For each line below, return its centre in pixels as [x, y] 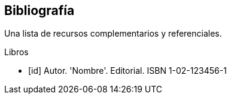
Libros [16, 52]
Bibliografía [39, 10]
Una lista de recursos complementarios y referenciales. [113, 34]
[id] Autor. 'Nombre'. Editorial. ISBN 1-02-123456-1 [127, 71]
